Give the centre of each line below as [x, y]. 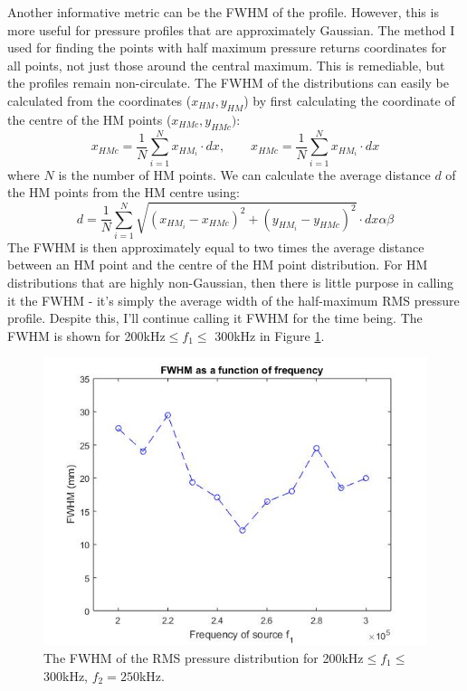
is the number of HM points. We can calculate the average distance [244, 174]
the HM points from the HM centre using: [124, 192]
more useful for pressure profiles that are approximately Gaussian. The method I [231, 29]
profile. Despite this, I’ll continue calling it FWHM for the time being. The [215, 318]
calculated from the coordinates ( [100, 100]
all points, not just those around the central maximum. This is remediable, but [226, 65]
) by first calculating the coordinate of [349, 100]
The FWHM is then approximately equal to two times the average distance [216, 246]
